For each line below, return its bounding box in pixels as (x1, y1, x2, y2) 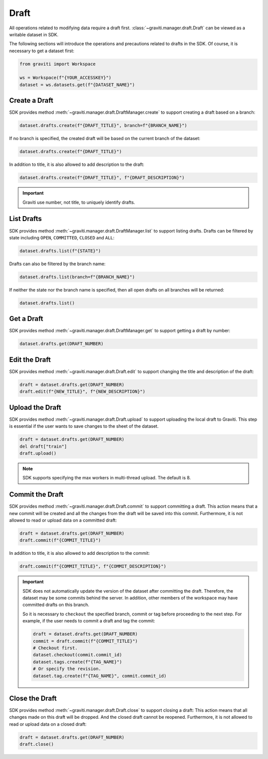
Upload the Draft (9, 403, 62, 412)
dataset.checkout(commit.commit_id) (33, 652, 123, 658)
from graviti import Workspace (19, 61, 96, 67)
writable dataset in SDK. (9, 31, 59, 37)
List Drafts (9, 215, 42, 223)
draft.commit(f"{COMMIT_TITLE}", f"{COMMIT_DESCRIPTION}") (19, 564, 166, 569)
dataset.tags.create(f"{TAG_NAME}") (33, 659, 123, 665)
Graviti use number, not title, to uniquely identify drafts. (22, 199, 135, 205)
